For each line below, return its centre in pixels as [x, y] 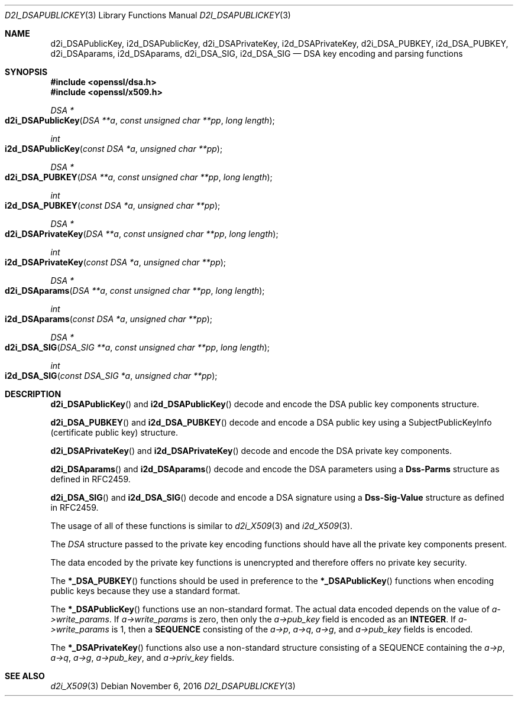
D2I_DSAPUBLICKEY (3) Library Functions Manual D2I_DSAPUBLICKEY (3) [148, 15]
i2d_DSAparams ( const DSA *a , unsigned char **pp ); [109, 319]
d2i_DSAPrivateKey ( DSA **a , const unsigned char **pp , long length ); [142, 234]
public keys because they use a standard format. [145, 591]
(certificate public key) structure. [114, 432]
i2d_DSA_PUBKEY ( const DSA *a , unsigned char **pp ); [113, 205]
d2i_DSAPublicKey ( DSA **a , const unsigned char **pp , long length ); [140, 120]
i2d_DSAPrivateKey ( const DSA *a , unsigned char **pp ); [116, 262]
